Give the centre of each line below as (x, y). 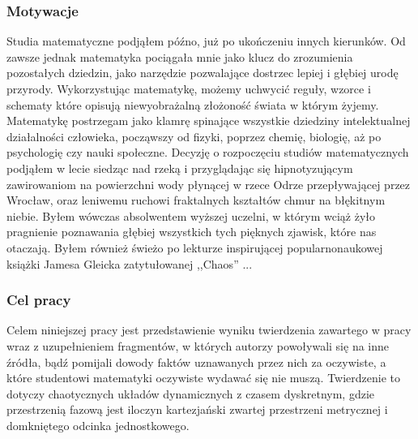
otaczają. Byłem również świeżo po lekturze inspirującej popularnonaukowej (195, 247)
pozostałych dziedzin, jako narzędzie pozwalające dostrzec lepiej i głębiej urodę (203, 73)
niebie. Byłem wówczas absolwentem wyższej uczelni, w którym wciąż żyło (191, 215)
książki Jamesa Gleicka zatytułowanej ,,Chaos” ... (130, 263)
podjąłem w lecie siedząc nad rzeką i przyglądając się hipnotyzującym (180, 168)
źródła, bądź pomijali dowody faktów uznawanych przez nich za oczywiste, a (196, 362)
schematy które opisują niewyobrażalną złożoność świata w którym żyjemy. (193, 104)
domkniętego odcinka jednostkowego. (98, 425)
